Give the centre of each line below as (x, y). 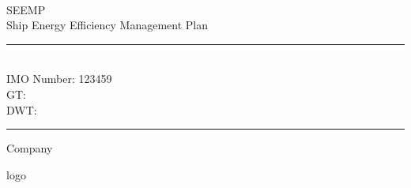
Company (30, 148)
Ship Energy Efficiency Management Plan (107, 25)
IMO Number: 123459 (59, 79)
